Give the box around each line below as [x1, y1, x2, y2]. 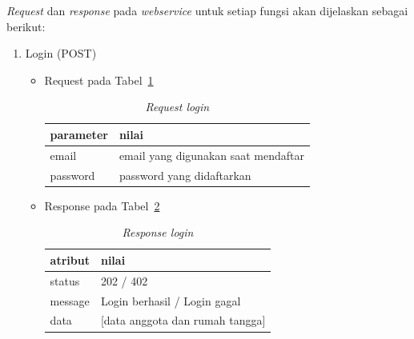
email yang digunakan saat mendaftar [119, 146, 305, 163]
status [50, 272, 80, 289]
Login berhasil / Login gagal [100, 292, 241, 309]
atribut [50, 251, 90, 268]
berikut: [6, 18, 46, 34]
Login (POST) [25, 45, 97, 62]
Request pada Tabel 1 [44, 71, 154, 88]
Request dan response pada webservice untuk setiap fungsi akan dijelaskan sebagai [6, 2, 408, 18]
